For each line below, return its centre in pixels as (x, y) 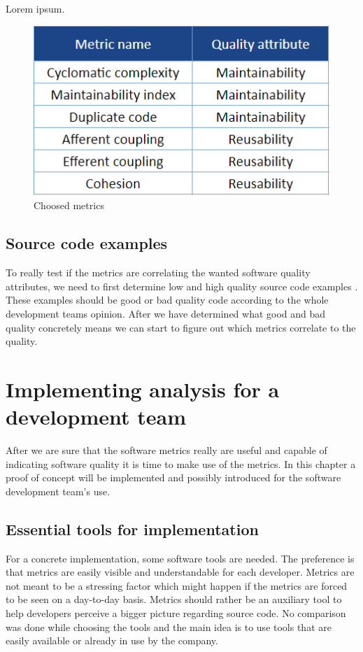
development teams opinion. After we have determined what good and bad (166, 314)
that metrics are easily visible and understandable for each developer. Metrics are (180, 572)
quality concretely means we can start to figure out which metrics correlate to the (181, 327)
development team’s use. (58, 491)
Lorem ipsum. (35, 8)
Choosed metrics (69, 205)
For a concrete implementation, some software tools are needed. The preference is (180, 558)
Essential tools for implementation (132, 529)
